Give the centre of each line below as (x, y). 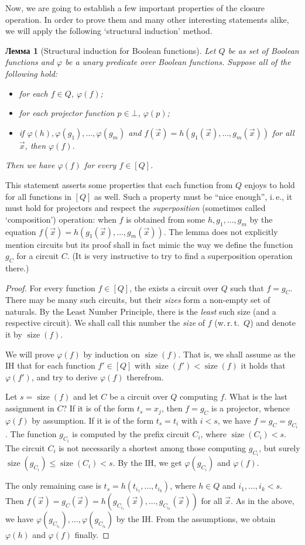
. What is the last (256, 396)
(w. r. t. (227, 323)
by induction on (112, 354)
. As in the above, (263, 501)
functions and (30, 62)
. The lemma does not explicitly (221, 231)
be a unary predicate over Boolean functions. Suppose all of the (178, 62)
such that (247, 287)
